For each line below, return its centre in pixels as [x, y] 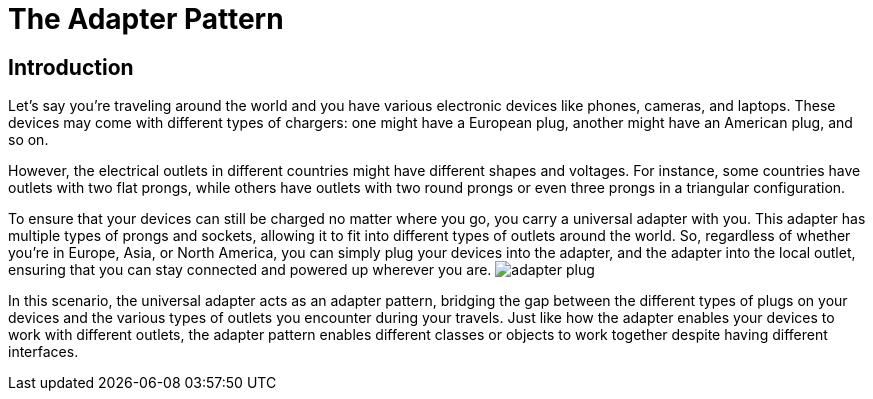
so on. [28, 140]
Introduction [71, 67]
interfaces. [43, 352]
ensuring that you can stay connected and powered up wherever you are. [250, 270]
